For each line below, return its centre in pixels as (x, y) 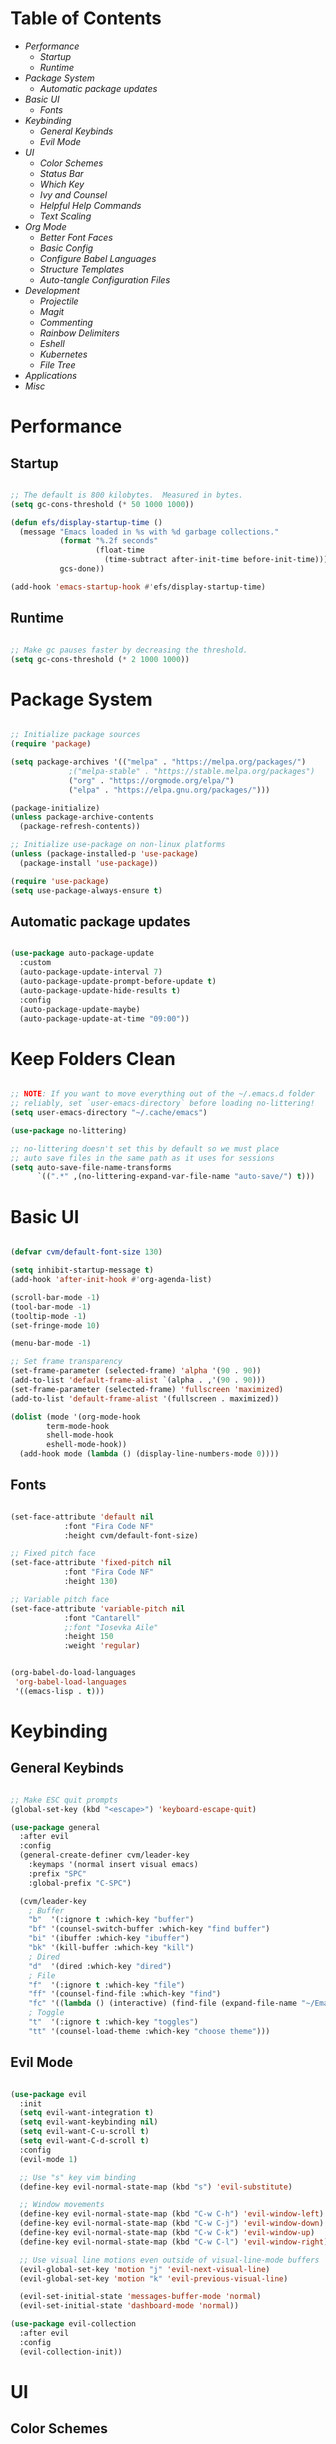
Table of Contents (86, 18)
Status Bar (61, 173)
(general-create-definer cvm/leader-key (104, 1855)
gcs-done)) (82, 569)
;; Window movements (62, 2205)
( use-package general (55, 1827)
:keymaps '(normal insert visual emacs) (113, 1865)
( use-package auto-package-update (82, 953)
